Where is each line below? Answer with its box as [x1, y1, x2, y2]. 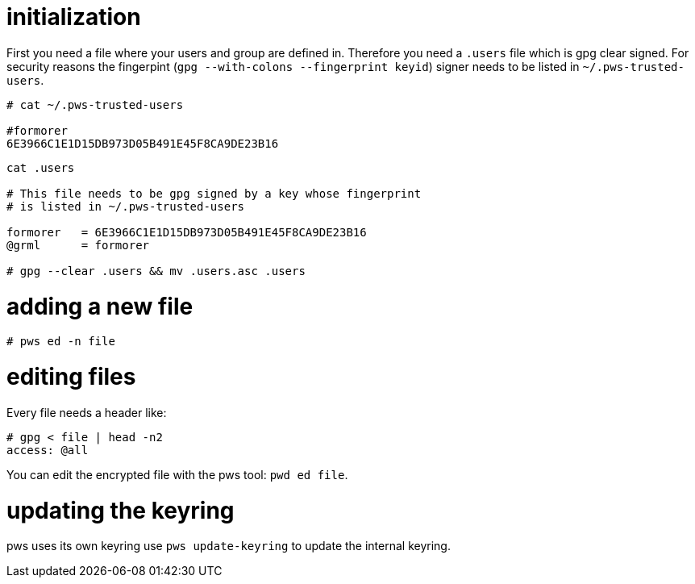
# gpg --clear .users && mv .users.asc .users [6, 264, 306, 277]
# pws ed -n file [6, 335, 115, 348]
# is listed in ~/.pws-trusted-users [6, 199, 245, 213]
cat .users [6, 161, 75, 174]
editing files [6, 363, 136, 390]
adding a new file [6, 292, 194, 320]
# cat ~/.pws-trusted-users [6, 98, 184, 111]
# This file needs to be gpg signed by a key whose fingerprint [6, 186, 422, 200]
